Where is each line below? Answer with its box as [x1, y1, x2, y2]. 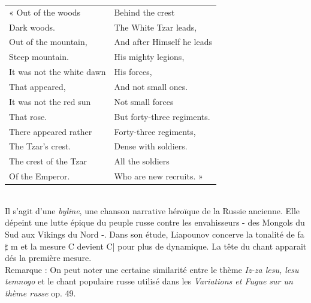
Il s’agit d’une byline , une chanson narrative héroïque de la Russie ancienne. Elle [5, 204, 300, 217]
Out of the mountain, [9, 35, 87, 48]
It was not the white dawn [9, 65, 106, 78]
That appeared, [9, 80, 66, 92]
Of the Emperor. [9, 170, 70, 182]
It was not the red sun [9, 95, 91, 107]
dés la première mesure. [5, 251, 92, 264]
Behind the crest [114, 5, 175, 18]
